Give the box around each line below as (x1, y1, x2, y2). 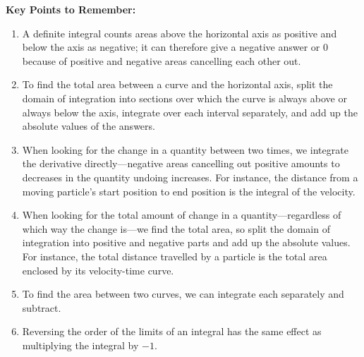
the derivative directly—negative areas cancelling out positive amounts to (22, 156, 340, 171)
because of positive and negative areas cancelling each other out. (22, 53, 301, 68)
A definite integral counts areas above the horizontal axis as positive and (22, 25, 337, 40)
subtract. (22, 300, 61, 315)
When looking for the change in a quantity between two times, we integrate (22, 142, 348, 157)
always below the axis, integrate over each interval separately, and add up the (22, 104, 358, 119)
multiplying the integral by (22, 337, 139, 352)
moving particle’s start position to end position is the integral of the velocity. (22, 183, 356, 198)
